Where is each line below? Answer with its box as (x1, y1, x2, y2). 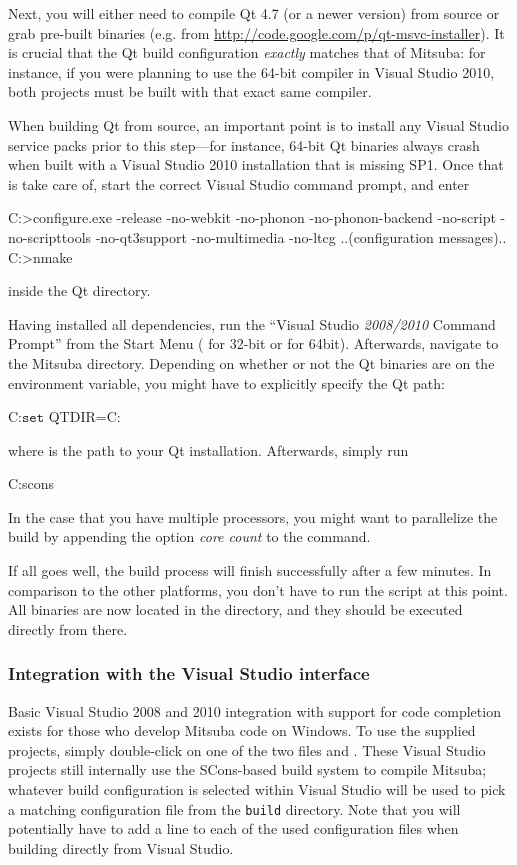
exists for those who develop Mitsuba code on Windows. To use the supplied (8, 720, 476, 741)
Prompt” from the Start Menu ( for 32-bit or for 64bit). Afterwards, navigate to (8, 333, 499, 354)
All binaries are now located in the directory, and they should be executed (8, 599, 463, 620)
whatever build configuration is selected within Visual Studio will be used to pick (8, 779, 506, 800)
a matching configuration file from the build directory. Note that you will (8, 798, 461, 819)
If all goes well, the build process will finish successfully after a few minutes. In (8, 560, 492, 581)
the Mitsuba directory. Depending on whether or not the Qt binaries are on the (8, 352, 495, 373)
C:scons (8, 473, 55, 494)
